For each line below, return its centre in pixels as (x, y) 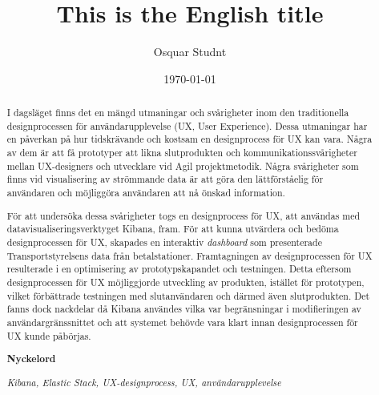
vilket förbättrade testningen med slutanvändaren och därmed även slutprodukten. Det (188, 295)
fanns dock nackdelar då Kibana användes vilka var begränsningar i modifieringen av (184, 309)
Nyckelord (31, 359)
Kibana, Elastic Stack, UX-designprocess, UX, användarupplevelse (144, 382)
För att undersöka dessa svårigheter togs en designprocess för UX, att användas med (183, 215)
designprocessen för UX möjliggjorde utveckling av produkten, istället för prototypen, (185, 282)
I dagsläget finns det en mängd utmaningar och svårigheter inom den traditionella (178, 113)
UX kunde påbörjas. (49, 335)
